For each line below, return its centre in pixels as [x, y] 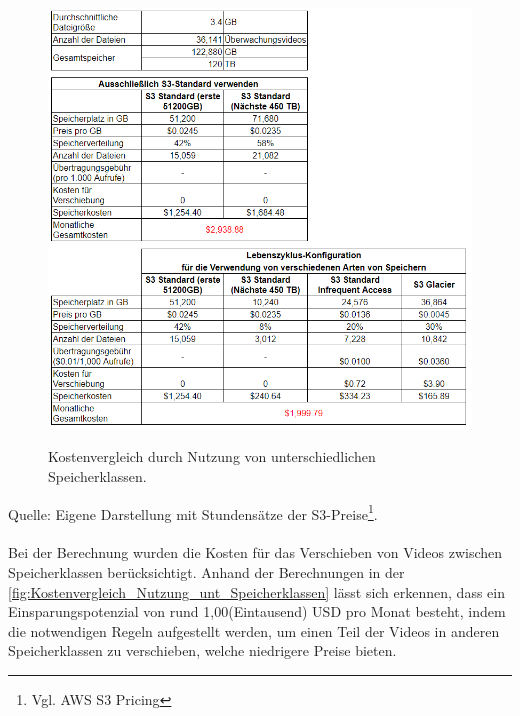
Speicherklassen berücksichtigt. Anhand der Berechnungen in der [206, 572]
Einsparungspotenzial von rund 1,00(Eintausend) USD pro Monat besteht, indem [257, 611]
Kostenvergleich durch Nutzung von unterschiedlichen [212, 456]
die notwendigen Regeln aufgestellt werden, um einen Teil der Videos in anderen [254, 630]
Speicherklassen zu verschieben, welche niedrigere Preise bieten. [202, 650]
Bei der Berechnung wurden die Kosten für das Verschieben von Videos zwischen [255, 552]
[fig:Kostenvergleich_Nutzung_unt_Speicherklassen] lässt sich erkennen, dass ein [256, 591]
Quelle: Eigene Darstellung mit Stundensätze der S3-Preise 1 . [193, 512]
